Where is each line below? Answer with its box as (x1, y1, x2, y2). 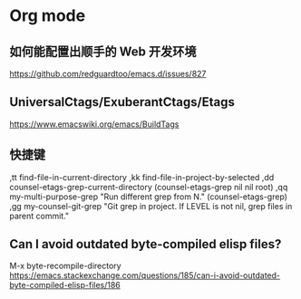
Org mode (9, 5, 86, 26)
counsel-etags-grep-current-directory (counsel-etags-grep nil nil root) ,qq (9, 181, 288, 192)
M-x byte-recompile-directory (9, 260, 121, 272)
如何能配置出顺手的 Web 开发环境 (9, 43, 197, 59)
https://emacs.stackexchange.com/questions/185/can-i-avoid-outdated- (9, 270, 281, 281)
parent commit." (9, 210, 70, 221)
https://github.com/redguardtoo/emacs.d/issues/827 (9, 69, 207, 79)
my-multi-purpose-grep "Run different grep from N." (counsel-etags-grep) (9, 191, 288, 202)
